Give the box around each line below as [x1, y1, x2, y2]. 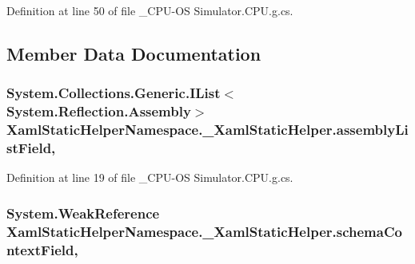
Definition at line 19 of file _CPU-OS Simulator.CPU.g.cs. [6, 169, 293, 186]
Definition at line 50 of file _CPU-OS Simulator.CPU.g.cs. [6, 2, 293, 18]
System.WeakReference [6, 203, 160, 223]
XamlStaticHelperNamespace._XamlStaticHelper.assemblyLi [6, 120, 409, 140]
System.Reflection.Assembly [6, 101, 191, 121]
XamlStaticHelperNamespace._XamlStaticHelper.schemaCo [6, 221, 402, 241]
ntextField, [6, 239, 78, 259]
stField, [6, 138, 56, 158]
